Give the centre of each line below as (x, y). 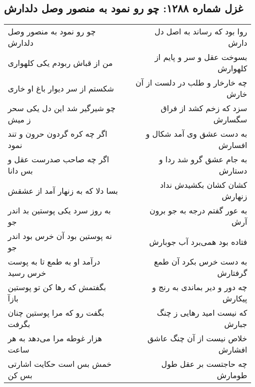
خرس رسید (27, 273)
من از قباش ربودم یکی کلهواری (60, 62)
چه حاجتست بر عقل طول (204, 364)
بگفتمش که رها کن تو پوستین (57, 287)
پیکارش (235, 298)
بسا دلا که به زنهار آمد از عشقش (63, 190)
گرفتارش (232, 273)
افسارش (233, 145)
